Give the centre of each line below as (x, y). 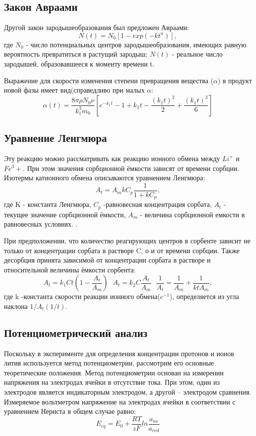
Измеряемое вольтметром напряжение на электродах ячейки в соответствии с (120, 401)
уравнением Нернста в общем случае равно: (70, 411)
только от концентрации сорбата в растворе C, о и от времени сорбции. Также (122, 250)
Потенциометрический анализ (76, 332)
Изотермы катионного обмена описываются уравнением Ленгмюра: (105, 178)
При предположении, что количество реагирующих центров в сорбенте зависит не (127, 240)
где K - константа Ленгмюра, (48, 204)
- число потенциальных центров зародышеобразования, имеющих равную (136, 44)
